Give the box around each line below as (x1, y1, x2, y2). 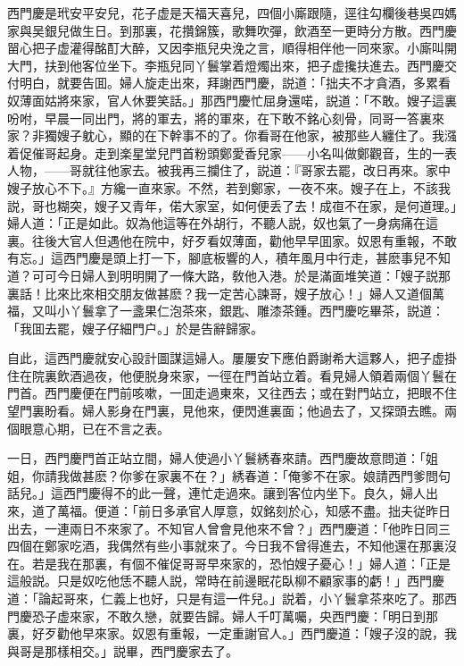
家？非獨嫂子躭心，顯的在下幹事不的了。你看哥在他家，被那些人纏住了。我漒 (7, 126, 457, 145)
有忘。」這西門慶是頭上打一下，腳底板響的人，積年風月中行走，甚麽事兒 (7, 249, 426, 267)
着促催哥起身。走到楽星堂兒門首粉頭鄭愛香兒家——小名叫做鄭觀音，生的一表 (7, 143, 457, 162)
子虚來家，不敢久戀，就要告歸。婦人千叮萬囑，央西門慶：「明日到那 (44, 606, 438, 625)
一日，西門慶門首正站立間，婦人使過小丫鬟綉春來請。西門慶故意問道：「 (7, 449, 426, 468)
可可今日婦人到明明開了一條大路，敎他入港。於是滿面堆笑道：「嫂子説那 (31, 266, 451, 284)
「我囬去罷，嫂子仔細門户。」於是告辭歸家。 (7, 318, 263, 337)
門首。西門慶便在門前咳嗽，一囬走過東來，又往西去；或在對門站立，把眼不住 (7, 384, 457, 402)
